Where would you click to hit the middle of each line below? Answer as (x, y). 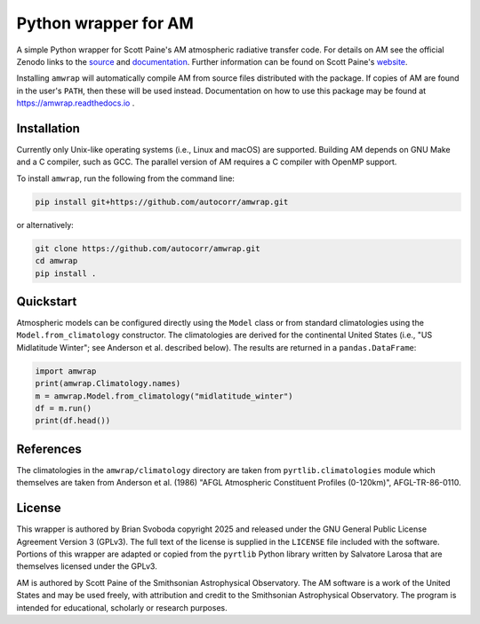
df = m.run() (64, 408)
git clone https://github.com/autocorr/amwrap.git (148, 248)
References (49, 449)
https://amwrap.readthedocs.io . (76, 103)
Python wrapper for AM (105, 23)
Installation (48, 128)
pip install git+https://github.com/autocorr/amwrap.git (162, 201)
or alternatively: (45, 225)
